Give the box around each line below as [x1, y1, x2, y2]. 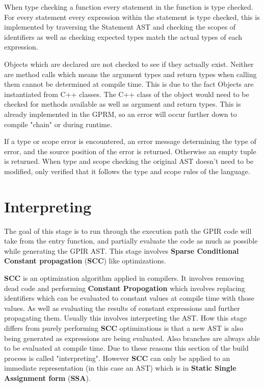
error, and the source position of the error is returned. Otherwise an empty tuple [4, 146, 256, 156]
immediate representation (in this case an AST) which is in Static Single [4, 362, 236, 373]
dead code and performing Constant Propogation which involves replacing [4, 282, 246, 293]
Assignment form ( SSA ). [4, 372, 91, 383]
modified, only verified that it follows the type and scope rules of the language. [4, 165, 250, 176]
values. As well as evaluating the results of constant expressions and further [4, 302, 240, 313]
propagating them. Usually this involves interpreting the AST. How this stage [4, 312, 247, 323]
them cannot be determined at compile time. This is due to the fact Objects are [4, 79, 254, 89]
